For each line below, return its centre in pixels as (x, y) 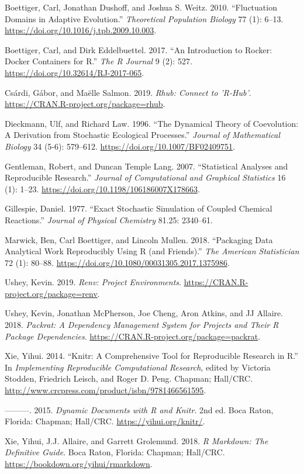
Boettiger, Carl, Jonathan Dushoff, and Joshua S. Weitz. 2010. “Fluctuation (141, 7)
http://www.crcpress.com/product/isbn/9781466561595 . (106, 390)
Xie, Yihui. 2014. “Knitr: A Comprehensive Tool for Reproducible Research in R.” (151, 356)
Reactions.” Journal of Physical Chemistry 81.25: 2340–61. (109, 219)
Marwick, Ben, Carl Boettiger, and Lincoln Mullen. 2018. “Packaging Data (139, 239)
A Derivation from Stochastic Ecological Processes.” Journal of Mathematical (143, 135)
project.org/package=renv (51, 293)
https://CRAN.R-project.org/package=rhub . (85, 104)
